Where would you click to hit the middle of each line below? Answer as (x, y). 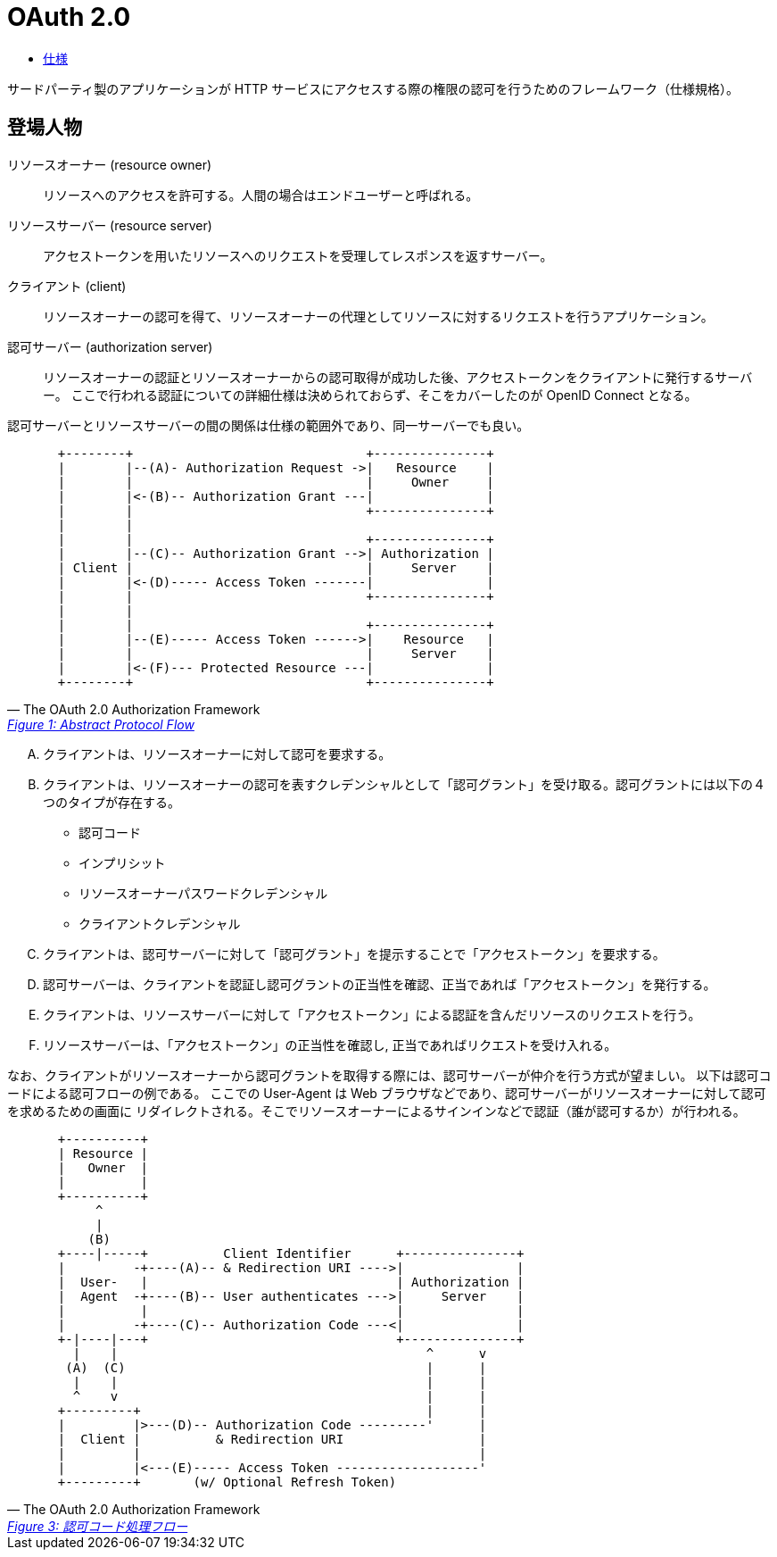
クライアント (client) (67, 286)
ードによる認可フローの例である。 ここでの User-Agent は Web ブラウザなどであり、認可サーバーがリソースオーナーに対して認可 (387, 1093)
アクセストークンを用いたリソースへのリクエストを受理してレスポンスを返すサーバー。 (298, 255)
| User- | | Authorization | (291, 1282)
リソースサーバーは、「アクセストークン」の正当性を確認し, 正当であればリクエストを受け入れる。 (330, 1045)
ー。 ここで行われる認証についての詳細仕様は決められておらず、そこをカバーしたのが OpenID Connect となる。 (370, 395)
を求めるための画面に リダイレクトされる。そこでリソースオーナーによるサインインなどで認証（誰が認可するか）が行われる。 (376, 1111)
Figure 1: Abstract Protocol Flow (101, 724)
